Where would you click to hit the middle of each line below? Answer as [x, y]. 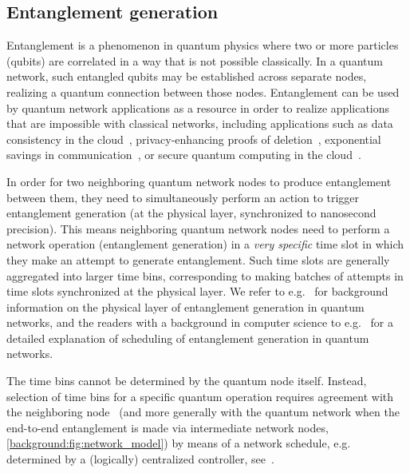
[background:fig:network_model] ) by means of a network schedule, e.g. [179, 443]
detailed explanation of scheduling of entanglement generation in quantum [188, 338]
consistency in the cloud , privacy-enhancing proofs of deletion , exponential [194, 139]
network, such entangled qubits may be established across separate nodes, [187, 76]
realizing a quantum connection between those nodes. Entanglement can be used [203, 91]
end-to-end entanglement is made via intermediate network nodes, [168, 427]
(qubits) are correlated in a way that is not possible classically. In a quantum [195, 60]
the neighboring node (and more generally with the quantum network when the [203, 412]
